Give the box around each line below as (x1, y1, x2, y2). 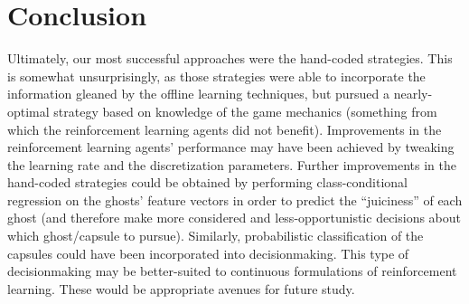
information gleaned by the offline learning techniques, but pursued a (7, 84, 390, 103)
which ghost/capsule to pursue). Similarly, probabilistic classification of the (7, 226, 424, 245)
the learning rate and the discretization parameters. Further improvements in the (7, 155, 456, 174)
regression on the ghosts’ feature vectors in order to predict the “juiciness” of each (7, 190, 463, 209)
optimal (7, 101, 50, 120)
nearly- (393, 84, 433, 103)
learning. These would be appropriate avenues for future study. (7, 279, 355, 298)
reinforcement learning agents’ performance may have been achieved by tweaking (7, 138, 455, 157)
